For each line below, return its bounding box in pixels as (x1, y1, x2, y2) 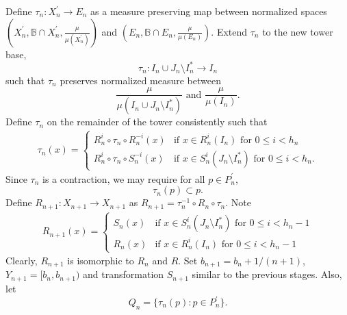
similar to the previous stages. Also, (192, 267, 342, 281)
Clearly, (5, 253, 38, 268)
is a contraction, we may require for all (42, 171, 205, 186)
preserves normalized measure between (60, 73, 221, 87)
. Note (225, 195, 251, 210)
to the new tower (262, 24, 333, 38)
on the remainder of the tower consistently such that (47, 114, 268, 129)
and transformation (83, 267, 164, 281)
